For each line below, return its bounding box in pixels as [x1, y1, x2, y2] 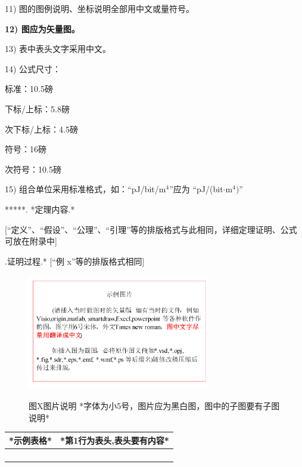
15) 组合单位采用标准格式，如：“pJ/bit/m [5, 183, 166, 195]
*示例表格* [9, 434, 52, 446]
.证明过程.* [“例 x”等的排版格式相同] [5, 254, 145, 267]
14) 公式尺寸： [5, 62, 61, 75]
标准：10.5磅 [5, 82, 53, 95]
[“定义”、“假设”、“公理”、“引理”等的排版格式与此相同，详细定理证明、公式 [5, 223, 297, 235]
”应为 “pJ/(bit [169, 183, 223, 195]
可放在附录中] [5, 235, 57, 247]
